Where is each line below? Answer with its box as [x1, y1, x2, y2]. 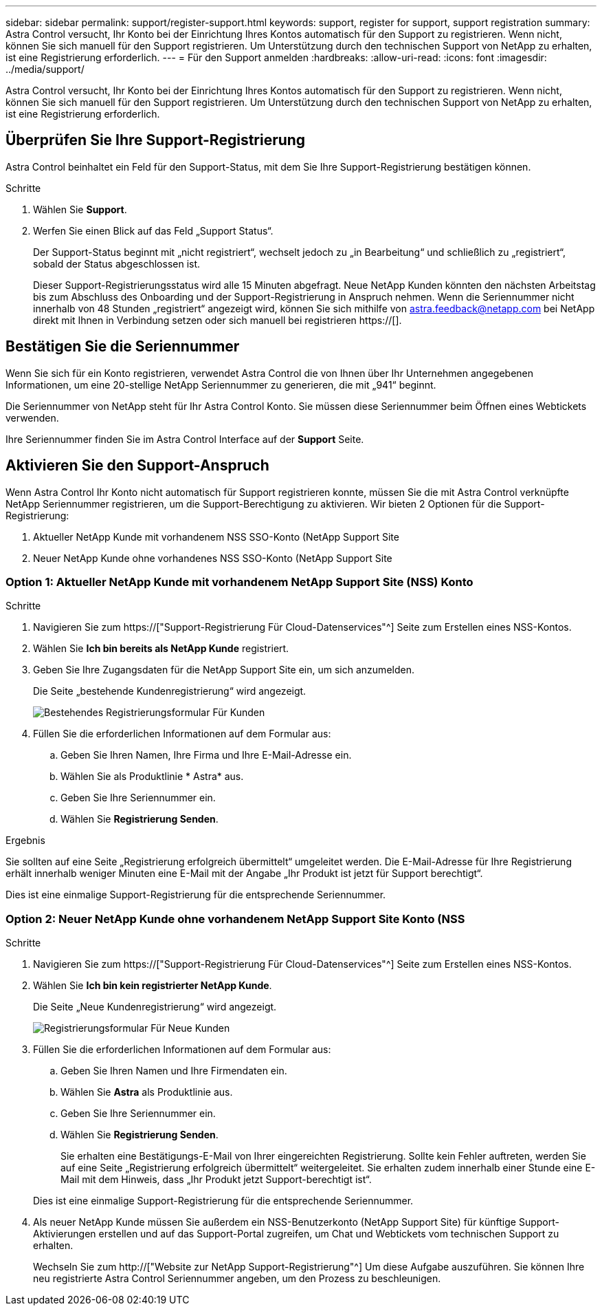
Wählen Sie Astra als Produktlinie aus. [60, 1086, 233, 1098]
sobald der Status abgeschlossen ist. [33, 257, 201, 270]
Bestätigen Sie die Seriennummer [5, 338, 240, 356]
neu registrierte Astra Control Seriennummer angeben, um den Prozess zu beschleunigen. [33, 1272, 441, 1285]
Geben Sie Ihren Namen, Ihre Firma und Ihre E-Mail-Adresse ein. [60, 749, 352, 761]
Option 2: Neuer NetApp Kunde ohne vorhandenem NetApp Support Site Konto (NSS [5, 911, 465, 926]
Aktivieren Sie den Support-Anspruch [5, 457, 269, 475]
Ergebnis [5, 834, 45, 847]
